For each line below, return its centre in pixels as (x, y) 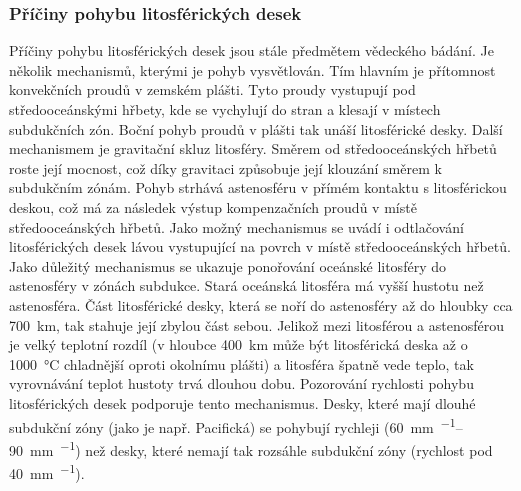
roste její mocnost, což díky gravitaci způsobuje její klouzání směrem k (225, 167)
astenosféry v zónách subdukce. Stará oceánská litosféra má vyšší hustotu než (246, 285)
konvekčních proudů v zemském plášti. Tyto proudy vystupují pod (212, 89)
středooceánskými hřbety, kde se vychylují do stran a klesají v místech (225, 109)
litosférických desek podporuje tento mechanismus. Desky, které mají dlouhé (242, 402)
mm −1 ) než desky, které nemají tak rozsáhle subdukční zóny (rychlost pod (261, 448)
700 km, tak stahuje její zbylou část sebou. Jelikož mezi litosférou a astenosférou (256, 324)
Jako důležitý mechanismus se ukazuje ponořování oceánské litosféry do (227, 265)
